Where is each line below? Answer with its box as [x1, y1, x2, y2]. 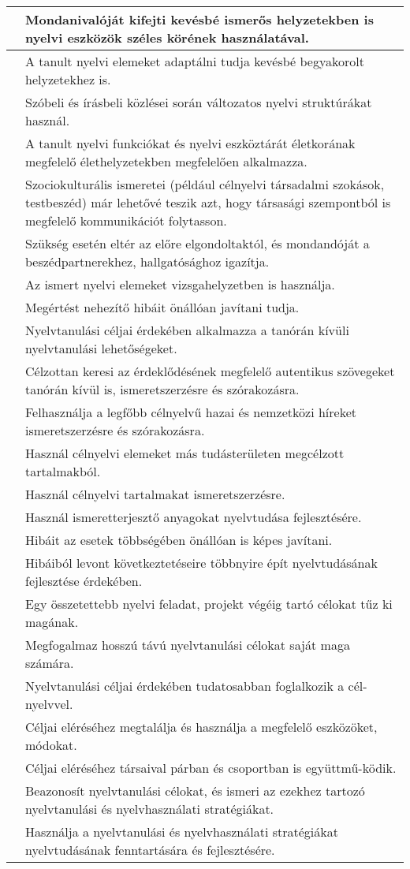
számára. [25, 654, 74, 672]
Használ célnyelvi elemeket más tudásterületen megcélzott [25, 444, 345, 462]
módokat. [25, 736, 77, 754]
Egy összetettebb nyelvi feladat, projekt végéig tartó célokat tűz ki [25, 595, 393, 613]
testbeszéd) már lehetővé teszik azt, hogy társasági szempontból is [25, 193, 391, 211]
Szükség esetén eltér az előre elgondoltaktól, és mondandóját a [25, 234, 370, 252]
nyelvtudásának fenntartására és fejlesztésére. [25, 841, 275, 859]
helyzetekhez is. [25, 70, 111, 88]
